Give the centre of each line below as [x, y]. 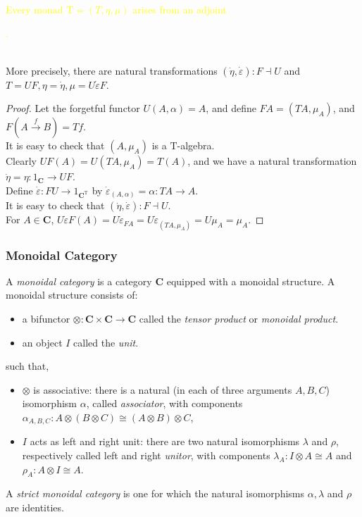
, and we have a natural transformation [272, 161]
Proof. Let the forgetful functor [73, 108]
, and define [231, 108]
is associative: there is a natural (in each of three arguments [163, 389]
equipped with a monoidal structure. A [251, 281]
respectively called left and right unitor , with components [146, 455]
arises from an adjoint [180, 9]
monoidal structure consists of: [72, 295]
